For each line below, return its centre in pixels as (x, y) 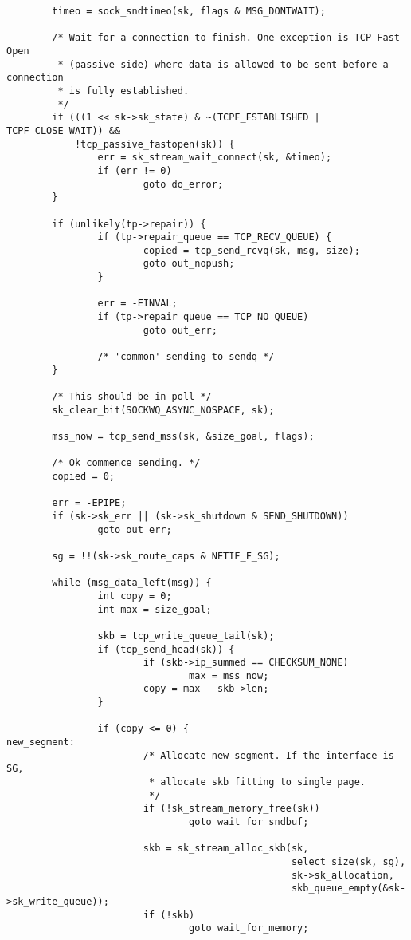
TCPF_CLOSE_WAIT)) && (64, 130)
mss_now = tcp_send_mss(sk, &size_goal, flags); (183, 436)
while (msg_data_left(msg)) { (132, 583)
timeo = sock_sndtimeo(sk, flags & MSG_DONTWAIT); (189, 11)
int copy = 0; (135, 596)
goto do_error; (183, 184)
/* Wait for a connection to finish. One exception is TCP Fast (226, 38)
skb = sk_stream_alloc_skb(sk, (226, 849)
